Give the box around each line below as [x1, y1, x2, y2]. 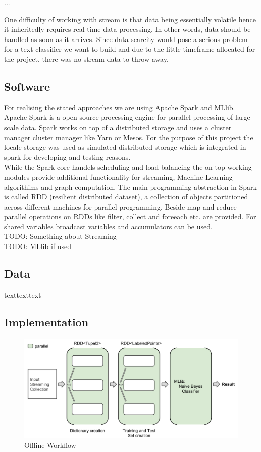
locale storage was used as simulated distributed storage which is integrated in [4, 142, 246, 152]
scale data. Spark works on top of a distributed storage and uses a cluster [4, 121, 232, 132]
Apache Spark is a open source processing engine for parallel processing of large [4, 112, 250, 122]
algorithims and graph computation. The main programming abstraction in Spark [4, 181, 257, 192]
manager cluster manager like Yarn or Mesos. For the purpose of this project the [4, 132, 253, 142]
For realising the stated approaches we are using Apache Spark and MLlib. [4, 102, 235, 112]
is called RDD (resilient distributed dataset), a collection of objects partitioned [4, 191, 248, 202]
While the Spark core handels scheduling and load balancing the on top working [4, 161, 252, 172]
